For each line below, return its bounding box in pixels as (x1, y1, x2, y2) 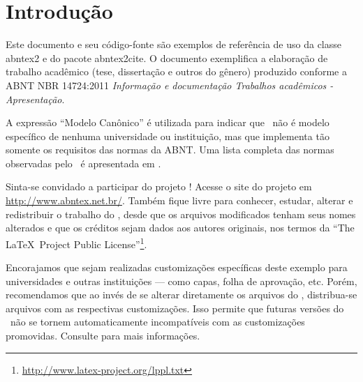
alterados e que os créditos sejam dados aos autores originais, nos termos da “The (6, 220, 355, 235)
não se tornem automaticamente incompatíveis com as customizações (10, 314, 305, 329)
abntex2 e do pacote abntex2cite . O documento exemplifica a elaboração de (6, 50, 328, 65)
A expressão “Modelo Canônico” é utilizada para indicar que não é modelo (6, 115, 329, 130)
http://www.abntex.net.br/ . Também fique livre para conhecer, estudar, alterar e (6, 193, 353, 208)
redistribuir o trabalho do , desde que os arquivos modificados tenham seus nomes (6, 206, 356, 221)
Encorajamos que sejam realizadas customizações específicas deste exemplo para (6, 260, 348, 275)
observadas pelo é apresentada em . (6, 155, 161, 170)
